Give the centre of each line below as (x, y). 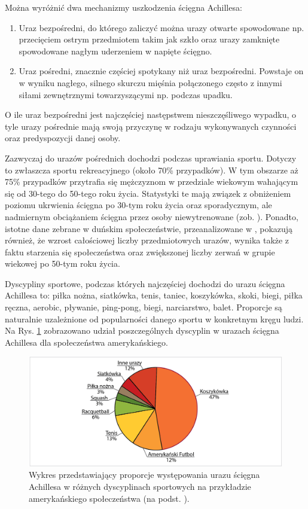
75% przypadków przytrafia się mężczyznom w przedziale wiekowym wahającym (152, 182)
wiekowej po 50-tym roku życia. (62, 263)
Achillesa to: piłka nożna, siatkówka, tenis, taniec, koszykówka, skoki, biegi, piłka (154, 295)
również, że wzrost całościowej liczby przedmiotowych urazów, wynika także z (147, 240)
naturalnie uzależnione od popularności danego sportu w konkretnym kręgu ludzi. (154, 318)
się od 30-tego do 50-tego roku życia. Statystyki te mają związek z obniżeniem (148, 193)
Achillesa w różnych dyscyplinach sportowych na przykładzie (140, 487)
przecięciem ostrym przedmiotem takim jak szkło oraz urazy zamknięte (149, 39)
